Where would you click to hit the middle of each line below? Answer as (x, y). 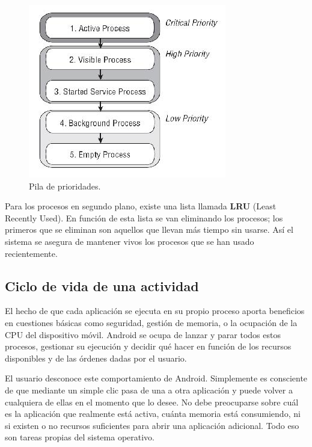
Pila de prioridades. (65, 186)
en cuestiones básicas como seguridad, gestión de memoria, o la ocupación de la (151, 322)
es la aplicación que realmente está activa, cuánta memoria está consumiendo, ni (153, 414)
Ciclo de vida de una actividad (102, 285)
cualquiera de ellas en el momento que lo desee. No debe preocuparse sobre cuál (152, 402)
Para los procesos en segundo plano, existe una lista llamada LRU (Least (141, 206)
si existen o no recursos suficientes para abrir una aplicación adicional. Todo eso (152, 425)
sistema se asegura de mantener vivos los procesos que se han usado (130, 241)
